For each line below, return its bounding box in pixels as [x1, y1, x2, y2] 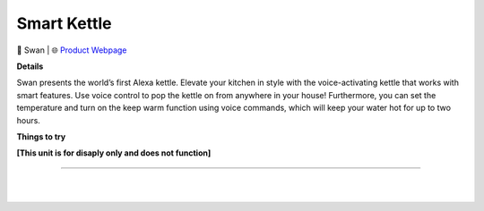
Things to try [16, 131, 66, 142]
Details [16, 61, 44, 72]
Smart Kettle [16, 13, 112, 33]
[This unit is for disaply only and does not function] [16, 148, 212, 158]
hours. [16, 114, 40, 125]
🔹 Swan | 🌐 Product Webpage [16, 45, 127, 55]
